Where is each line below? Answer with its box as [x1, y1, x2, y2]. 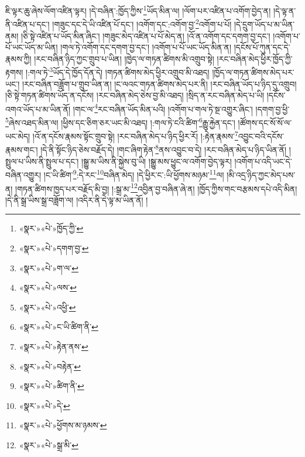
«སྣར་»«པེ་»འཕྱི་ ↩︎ [19, 301, 76, 313]
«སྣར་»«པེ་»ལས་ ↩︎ [19, 281, 77, 294]
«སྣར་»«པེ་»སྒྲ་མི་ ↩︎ [19, 438, 78, 451]
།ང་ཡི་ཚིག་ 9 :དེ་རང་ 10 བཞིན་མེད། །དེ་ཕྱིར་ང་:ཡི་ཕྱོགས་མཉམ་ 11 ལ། [43, 167, 224, 180]
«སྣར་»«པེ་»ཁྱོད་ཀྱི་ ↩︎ [19, 222, 84, 234]
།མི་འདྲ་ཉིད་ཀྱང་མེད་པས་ [227, 168, 296, 180]
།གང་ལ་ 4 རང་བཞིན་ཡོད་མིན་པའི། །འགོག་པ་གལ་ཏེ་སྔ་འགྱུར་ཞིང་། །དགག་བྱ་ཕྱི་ [73, 101, 290, 115]
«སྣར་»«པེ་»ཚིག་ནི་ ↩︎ [19, 380, 84, 392]
